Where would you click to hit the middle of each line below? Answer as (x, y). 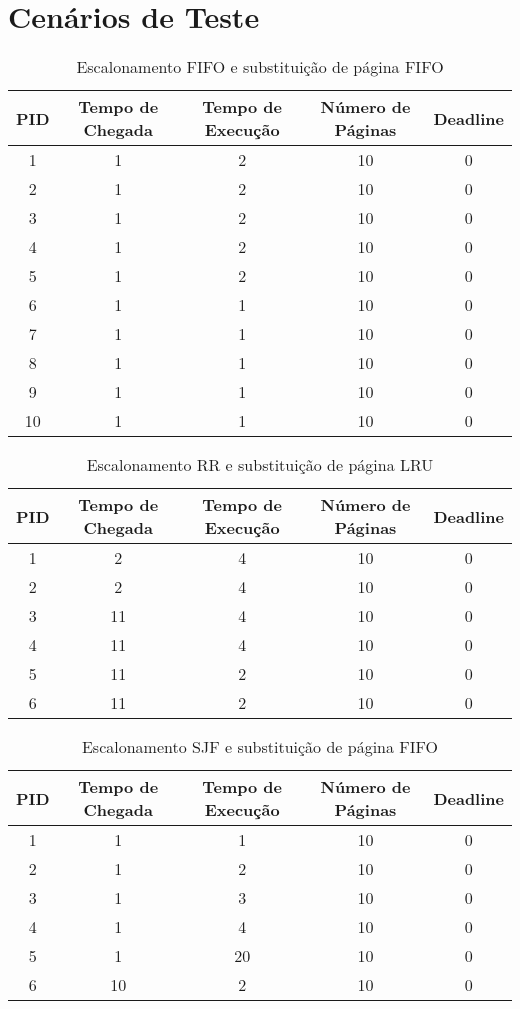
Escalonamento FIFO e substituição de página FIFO (260, 67)
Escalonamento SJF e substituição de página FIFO (260, 747)
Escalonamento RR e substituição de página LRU (260, 465)
